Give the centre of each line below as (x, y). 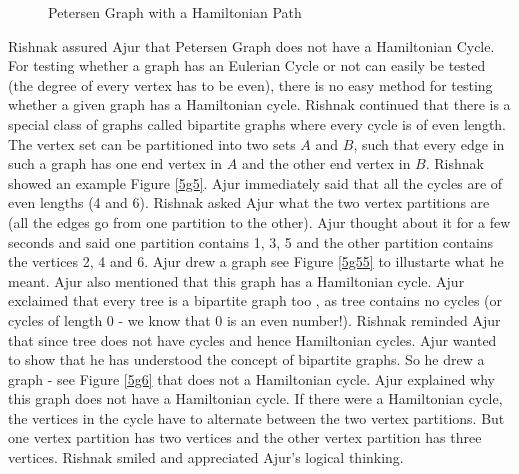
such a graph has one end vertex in (115, 163)
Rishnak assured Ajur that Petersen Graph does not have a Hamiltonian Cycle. (251, 45)
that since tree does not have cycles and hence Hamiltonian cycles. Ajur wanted (252, 339)
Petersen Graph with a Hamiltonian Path (175, 12)
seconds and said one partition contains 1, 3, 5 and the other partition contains (251, 241)
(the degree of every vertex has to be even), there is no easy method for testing (250, 84)
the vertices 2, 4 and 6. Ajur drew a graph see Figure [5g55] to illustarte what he (256, 261)
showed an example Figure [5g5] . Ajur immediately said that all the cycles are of (255, 182)
